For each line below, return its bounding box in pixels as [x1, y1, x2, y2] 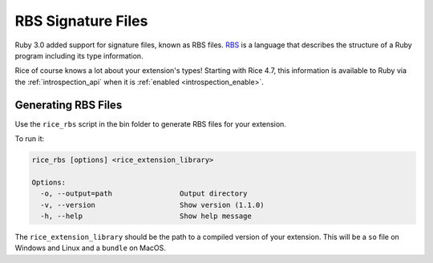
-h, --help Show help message [40, 211, 252, 221]
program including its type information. [14, 51, 144, 60]
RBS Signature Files [14, 12, 148, 30]
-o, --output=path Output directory [40, 189, 248, 198]
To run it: [14, 134, 45, 144]
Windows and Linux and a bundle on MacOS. [14, 243, 166, 253]
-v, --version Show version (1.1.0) [40, 200, 265, 209]
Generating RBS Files [14, 98, 123, 111]
